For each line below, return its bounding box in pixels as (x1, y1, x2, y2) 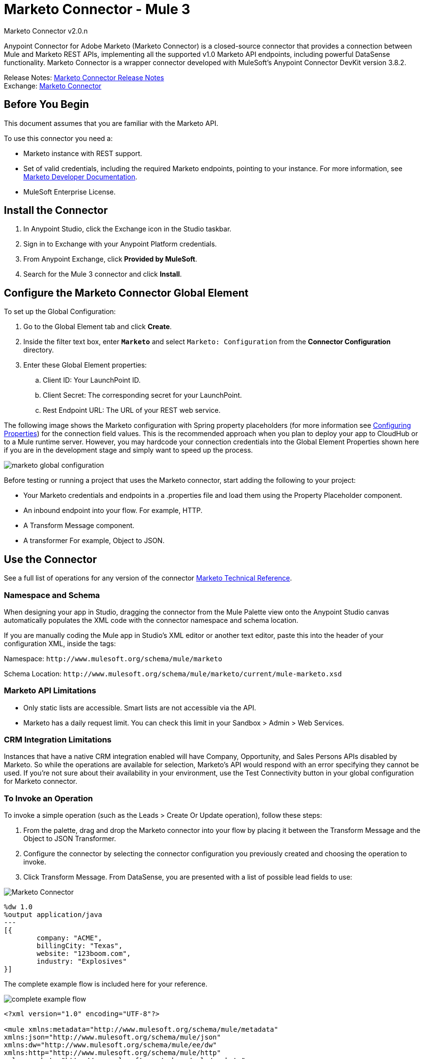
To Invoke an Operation (4, 793, 93, 803)
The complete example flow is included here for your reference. (4, 980, 208, 988)
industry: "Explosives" (36, 957, 127, 966)
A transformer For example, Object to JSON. (23, 536, 165, 545)
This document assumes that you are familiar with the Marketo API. (4, 119, 219, 127)
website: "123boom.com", (36, 950, 131, 958)
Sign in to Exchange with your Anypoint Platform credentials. (23, 240, 217, 248)
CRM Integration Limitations (4, 735, 112, 744)
